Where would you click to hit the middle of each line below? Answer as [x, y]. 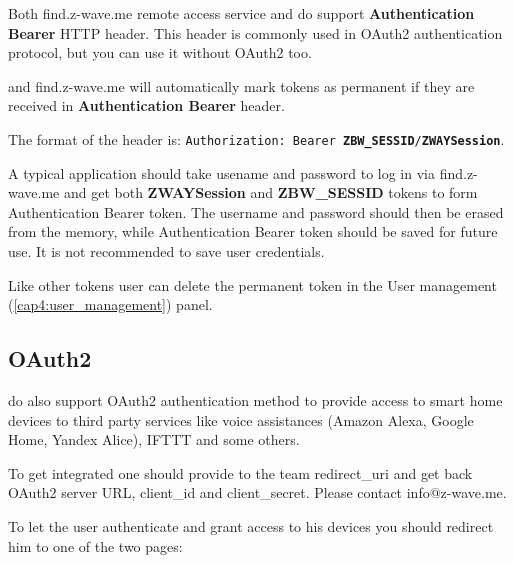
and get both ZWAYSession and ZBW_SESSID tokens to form [270, 192]
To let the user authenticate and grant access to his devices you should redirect [251, 525]
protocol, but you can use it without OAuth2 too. [160, 52]
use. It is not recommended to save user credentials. [166, 251]
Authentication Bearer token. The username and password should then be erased [256, 211]
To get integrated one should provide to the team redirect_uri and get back [240, 472]
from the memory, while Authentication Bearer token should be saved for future [253, 231]
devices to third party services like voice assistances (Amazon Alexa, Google [241, 419]
